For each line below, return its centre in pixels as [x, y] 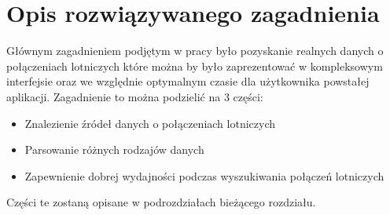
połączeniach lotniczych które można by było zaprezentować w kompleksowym [195, 66]
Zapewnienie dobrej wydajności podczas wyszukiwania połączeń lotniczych [204, 175]
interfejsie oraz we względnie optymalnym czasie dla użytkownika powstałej [188, 81]
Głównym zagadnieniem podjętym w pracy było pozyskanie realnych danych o [195, 51]
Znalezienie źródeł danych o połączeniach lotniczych [150, 123]
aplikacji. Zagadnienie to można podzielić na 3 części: [135, 96]
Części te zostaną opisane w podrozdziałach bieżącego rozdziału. [161, 202]
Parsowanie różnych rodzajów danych [114, 149]
